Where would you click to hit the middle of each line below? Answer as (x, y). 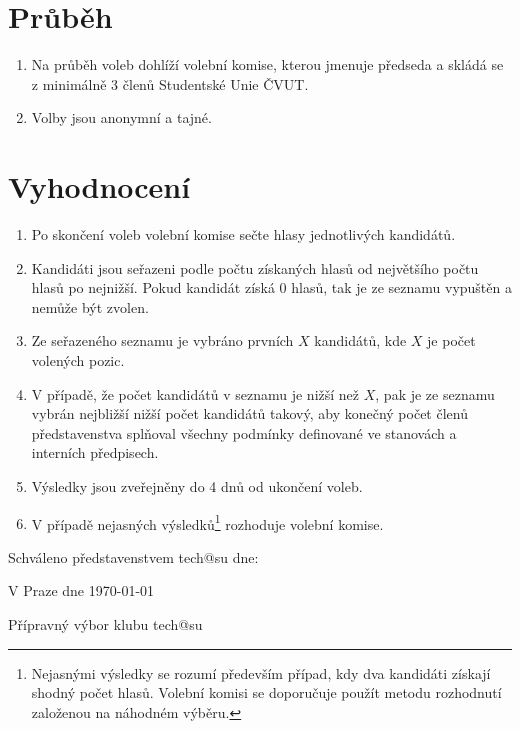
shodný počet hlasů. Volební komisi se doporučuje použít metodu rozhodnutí (266, 692)
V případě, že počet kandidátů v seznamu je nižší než (195, 393)
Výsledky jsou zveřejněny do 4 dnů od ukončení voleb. (197, 485)
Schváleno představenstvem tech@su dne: (133, 556)
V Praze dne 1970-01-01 (81, 590)
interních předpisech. (95, 452)
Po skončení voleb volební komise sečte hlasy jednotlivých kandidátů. (243, 234)
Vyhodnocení (99, 186)
